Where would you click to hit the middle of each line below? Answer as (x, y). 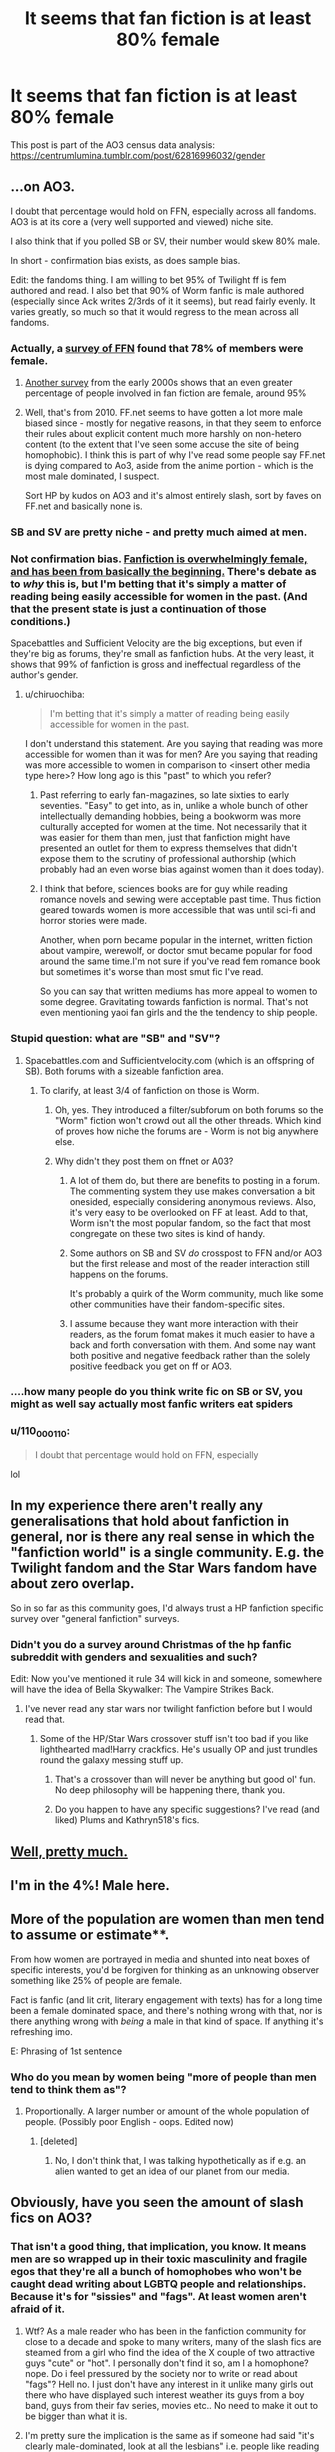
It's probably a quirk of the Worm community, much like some (196, 1293)
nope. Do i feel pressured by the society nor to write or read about (161, 2373)
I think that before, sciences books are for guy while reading (163, 889)
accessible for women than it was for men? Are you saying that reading (171, 754)
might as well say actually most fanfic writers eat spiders (151, 1404)
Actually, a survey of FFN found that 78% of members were (157, 348)
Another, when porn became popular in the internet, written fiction (176, 940)
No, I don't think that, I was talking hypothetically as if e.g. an (180, 2161)
